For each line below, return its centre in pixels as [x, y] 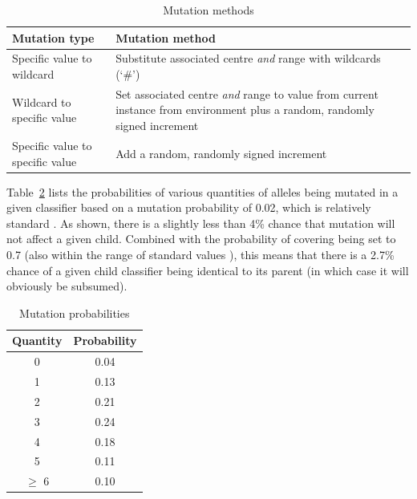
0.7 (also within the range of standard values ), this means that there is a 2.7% [200, 254]
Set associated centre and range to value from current [247, 93]
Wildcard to [42, 101]
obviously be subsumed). [67, 286]
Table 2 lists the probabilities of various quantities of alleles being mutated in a [202, 191]
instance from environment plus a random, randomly [245, 110]
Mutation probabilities [75, 312]
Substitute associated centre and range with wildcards [248, 58]
